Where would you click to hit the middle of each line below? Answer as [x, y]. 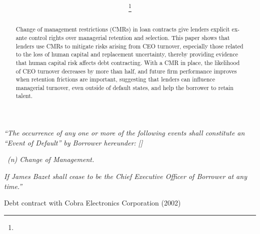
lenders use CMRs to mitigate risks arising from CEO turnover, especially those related [129, 46]
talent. [24, 96]
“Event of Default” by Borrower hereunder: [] [73, 142]
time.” [13, 186]
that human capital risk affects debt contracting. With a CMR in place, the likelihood [128, 62]
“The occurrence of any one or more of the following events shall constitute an [124, 133]
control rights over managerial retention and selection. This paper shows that [129, 37]
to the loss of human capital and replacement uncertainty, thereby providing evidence [127, 54]
